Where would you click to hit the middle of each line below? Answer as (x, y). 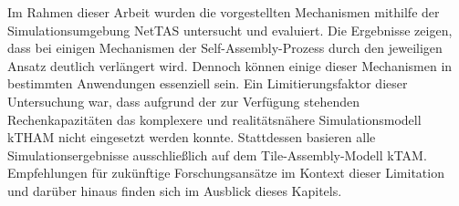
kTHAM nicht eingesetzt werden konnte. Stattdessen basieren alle (192, 137)
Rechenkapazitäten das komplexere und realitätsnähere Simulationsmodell (214, 119)
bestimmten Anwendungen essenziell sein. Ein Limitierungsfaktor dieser (208, 83)
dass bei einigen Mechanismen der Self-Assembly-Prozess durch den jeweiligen (225, 48)
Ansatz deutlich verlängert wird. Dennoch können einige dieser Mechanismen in (230, 65)
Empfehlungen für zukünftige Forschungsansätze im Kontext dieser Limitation (226, 173)
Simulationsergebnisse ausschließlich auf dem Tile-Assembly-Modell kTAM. (217, 154)
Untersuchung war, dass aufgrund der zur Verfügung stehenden (183, 101)
